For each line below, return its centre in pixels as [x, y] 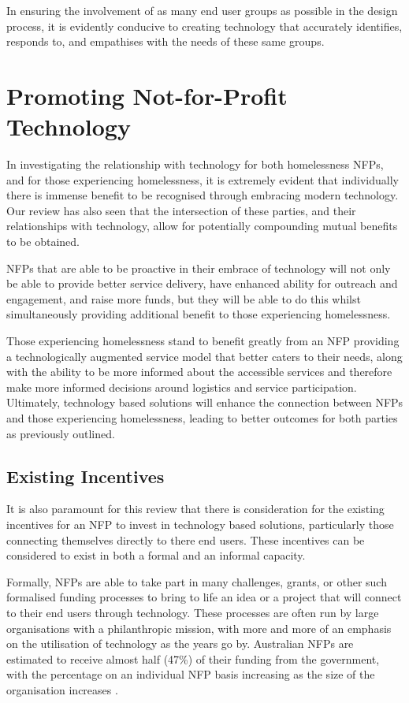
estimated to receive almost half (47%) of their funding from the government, [193, 658]
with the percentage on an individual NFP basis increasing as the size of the [191, 674]
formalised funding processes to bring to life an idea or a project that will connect [204, 597]
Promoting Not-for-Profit [147, 95]
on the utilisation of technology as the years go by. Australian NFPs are [180, 643]
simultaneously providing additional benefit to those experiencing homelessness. [199, 314]
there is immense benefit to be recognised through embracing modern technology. [203, 195]
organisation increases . [62, 689]
